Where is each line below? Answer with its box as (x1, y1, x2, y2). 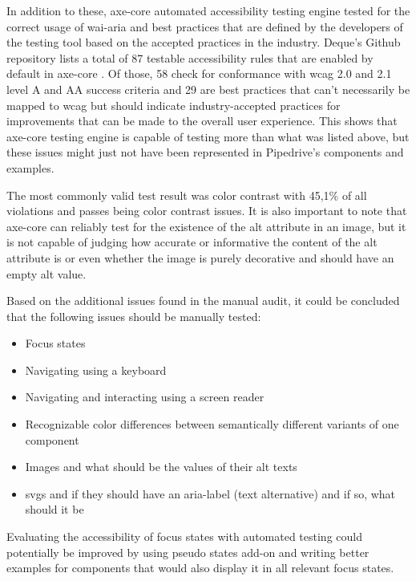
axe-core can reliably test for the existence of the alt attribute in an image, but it (6, 217, 406, 234)
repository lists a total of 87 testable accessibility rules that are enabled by (6, 49, 374, 66)
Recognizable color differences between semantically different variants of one (25, 416, 399, 433)
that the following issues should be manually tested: (6, 307, 261, 324)
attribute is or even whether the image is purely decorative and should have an (6, 249, 394, 266)
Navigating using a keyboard (25, 361, 167, 378)
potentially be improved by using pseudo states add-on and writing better (6, 543, 370, 560)
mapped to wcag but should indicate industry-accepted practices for (6, 96, 341, 113)
